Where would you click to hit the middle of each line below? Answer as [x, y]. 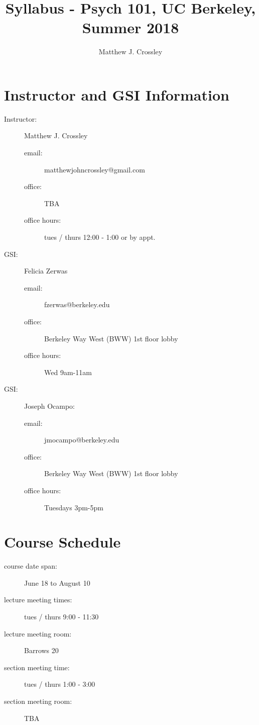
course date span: [31, 566]
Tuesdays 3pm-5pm [74, 507]
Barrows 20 [41, 650]
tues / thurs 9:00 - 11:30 [61, 616]
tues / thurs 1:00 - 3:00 [60, 684]
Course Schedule [62, 542]
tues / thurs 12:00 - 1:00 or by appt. [100, 237]
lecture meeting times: [38, 600]
